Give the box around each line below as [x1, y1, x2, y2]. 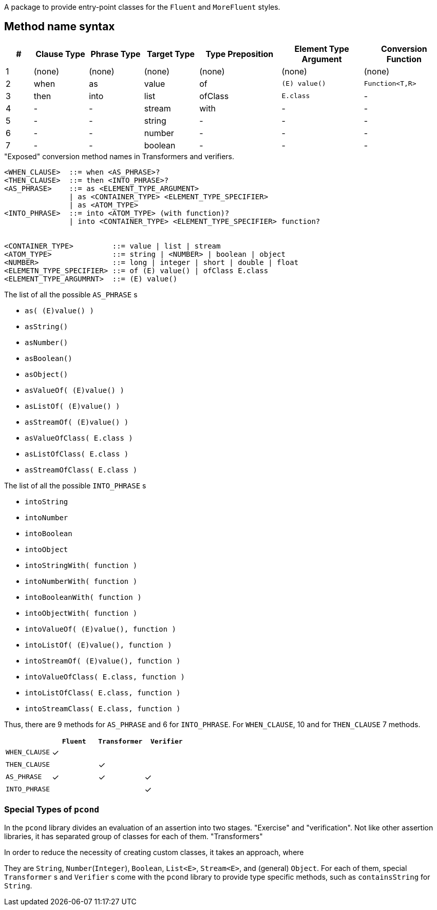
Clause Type [35, 48, 85, 59]
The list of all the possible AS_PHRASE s [4, 290, 138, 299]
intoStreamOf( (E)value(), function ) [25, 656, 181, 665]
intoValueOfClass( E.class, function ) [25, 672, 185, 681]
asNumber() [25, 338, 68, 347]
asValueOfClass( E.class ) [25, 433, 133, 442]
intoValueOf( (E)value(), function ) [25, 624, 177, 633]
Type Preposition [205, 48, 274, 59]
